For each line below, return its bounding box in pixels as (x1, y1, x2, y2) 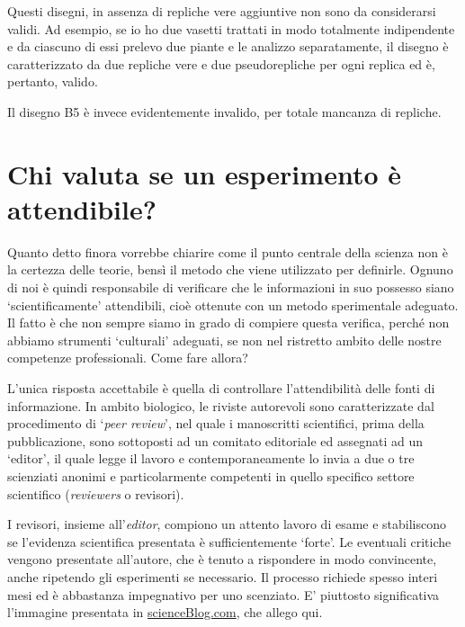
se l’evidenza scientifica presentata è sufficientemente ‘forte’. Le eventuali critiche (7, 532, 452, 551)
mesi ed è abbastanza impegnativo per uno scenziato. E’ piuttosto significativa (7, 585, 440, 604)
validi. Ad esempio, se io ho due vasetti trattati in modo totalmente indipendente (7, 19, 455, 38)
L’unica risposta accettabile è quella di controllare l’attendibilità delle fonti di (7, 379, 435, 398)
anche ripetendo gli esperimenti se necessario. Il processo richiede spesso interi (7, 567, 438, 586)
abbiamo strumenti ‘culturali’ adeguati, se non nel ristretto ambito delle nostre (7, 330, 442, 349)
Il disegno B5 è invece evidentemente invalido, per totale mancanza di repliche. (7, 102, 442, 121)
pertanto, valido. (7, 72, 98, 91)
